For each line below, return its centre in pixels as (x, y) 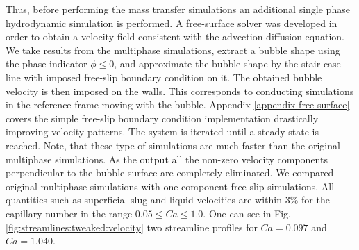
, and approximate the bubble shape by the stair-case (227, 64)
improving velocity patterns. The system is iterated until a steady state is (162, 132)
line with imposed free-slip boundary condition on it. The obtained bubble (164, 77)
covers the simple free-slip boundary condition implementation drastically (162, 118)
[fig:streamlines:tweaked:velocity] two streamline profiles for (132, 227)
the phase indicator (47, 64)
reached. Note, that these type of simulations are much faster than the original (173, 145)
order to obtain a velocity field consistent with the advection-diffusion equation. (175, 36)
